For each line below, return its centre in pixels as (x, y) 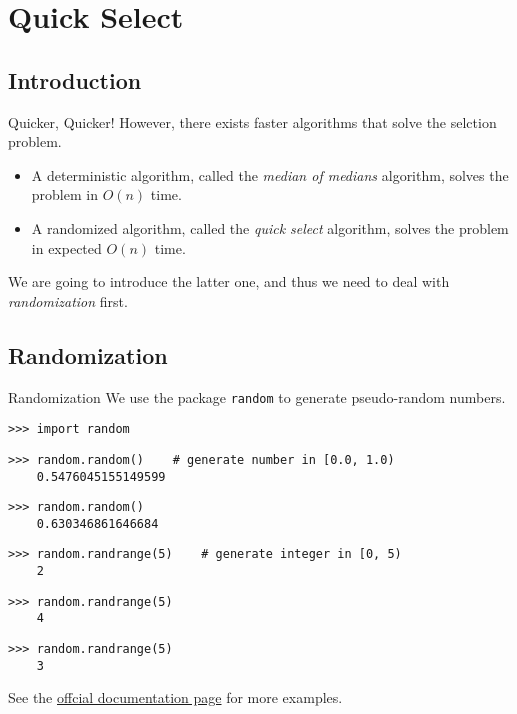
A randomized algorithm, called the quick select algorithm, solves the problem (270, 227)
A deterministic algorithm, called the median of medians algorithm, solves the (270, 174)
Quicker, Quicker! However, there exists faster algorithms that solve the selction (252, 121)
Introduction (75, 79)
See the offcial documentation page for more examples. (175, 697)
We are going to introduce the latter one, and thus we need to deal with (229, 281)
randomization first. (68, 300)
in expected (66, 247)
